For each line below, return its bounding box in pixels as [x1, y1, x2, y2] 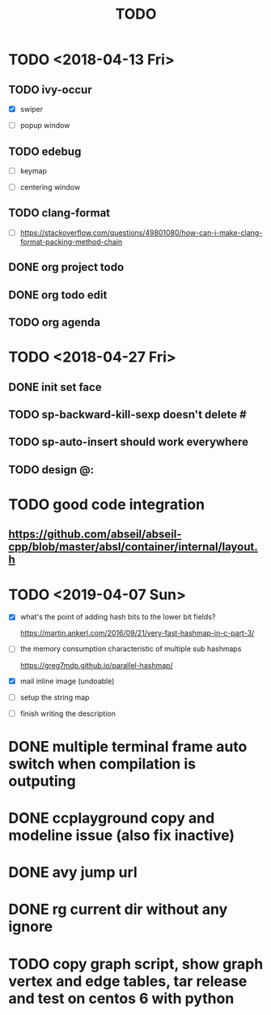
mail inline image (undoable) [19, 676, 115, 686]
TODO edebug [8, 144, 82, 158]
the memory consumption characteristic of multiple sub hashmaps [19, 644, 242, 653]
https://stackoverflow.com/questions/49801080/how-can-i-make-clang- [19, 228, 263, 238]
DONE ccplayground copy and [8, 809, 215, 828]
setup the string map [19, 692, 90, 702]
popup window [19, 121, 70, 131]
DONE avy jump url [8, 863, 138, 882]
